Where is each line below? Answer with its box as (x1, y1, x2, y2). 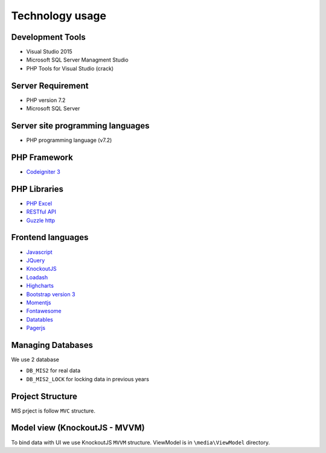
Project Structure (11, 391, 78, 401)
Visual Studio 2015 (26, 48, 72, 55)
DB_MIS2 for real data (26, 367, 81, 374)
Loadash (26, 273, 48, 280)
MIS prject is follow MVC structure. (11, 407, 96, 414)
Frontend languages (11, 232, 89, 242)
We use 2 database (11, 356, 60, 363)
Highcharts (26, 282, 54, 290)
